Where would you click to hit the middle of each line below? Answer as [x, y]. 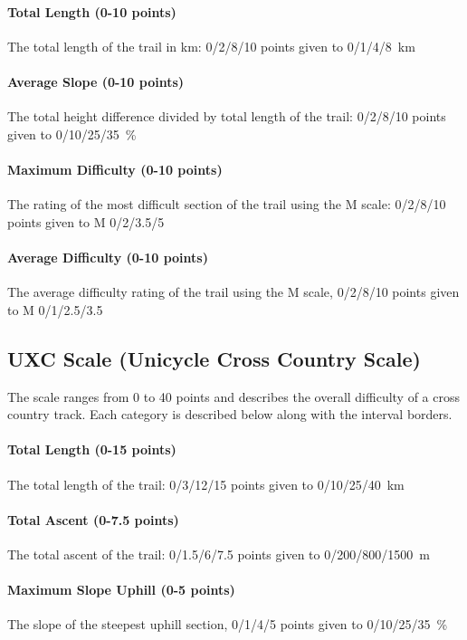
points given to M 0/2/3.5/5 [86, 221]
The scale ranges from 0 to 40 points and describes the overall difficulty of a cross [234, 396]
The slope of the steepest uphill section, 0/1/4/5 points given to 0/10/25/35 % [228, 624]
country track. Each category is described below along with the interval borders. [230, 414]
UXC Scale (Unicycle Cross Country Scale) [214, 358]
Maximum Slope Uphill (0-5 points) [121, 590]
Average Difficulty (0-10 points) [108, 257]
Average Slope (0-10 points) [96, 81]
